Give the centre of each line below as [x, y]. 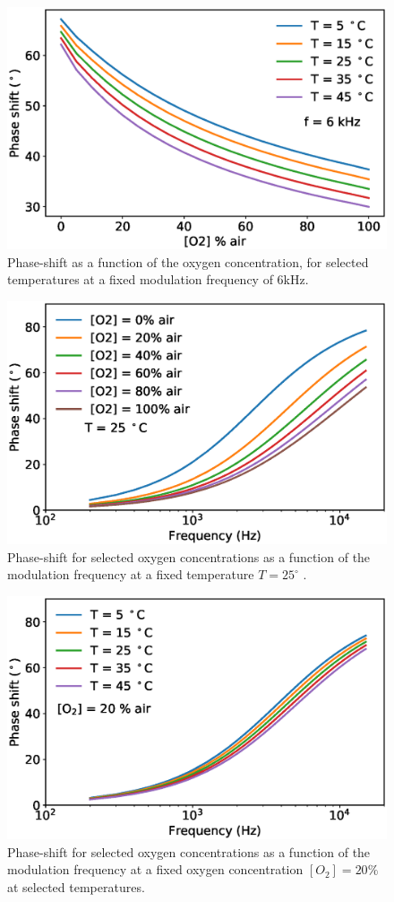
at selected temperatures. [76, 886]
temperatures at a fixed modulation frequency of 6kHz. [158, 279]
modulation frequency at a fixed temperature [131, 574]
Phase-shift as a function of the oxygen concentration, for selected [188, 261]
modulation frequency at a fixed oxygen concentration [155, 869]
